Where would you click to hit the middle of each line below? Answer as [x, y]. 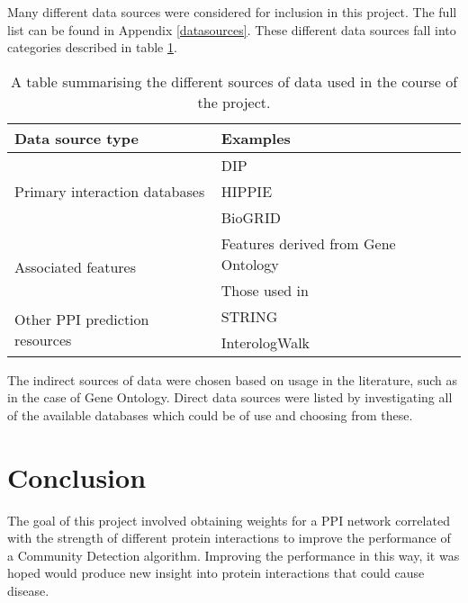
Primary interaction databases [110, 191]
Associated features [75, 266]
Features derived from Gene [308, 243]
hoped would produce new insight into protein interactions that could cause [216, 573]
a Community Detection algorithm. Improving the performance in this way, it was [234, 555]
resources [43, 339]
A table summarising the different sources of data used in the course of [234, 81]
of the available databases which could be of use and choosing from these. [210, 414]
